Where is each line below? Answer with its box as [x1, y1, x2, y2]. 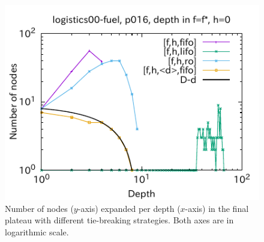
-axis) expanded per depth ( [77, 202, 181, 214]
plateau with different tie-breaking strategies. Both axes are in [5, 214, 234, 226]
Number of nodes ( [5, 202, 74, 214]
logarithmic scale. [5, 225, 69, 238]
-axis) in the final [185, 202, 249, 214]
